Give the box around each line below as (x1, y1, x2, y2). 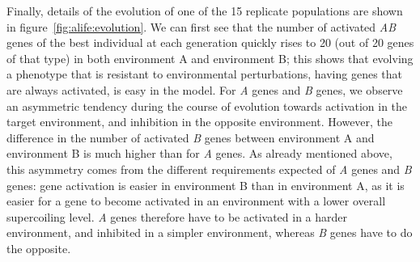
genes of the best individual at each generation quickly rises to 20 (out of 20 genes (6, 34, 414, 51)
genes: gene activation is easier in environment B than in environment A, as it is (6, 176, 405, 193)
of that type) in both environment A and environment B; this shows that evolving (6, 49, 414, 66)
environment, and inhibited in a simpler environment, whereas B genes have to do (6, 224, 413, 241)
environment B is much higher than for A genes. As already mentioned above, (6, 145, 392, 162)
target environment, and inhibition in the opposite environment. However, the (6, 113, 393, 130)
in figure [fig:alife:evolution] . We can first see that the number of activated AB (6, 18, 397, 35)
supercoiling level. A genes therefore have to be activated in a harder (6, 208, 348, 225)
